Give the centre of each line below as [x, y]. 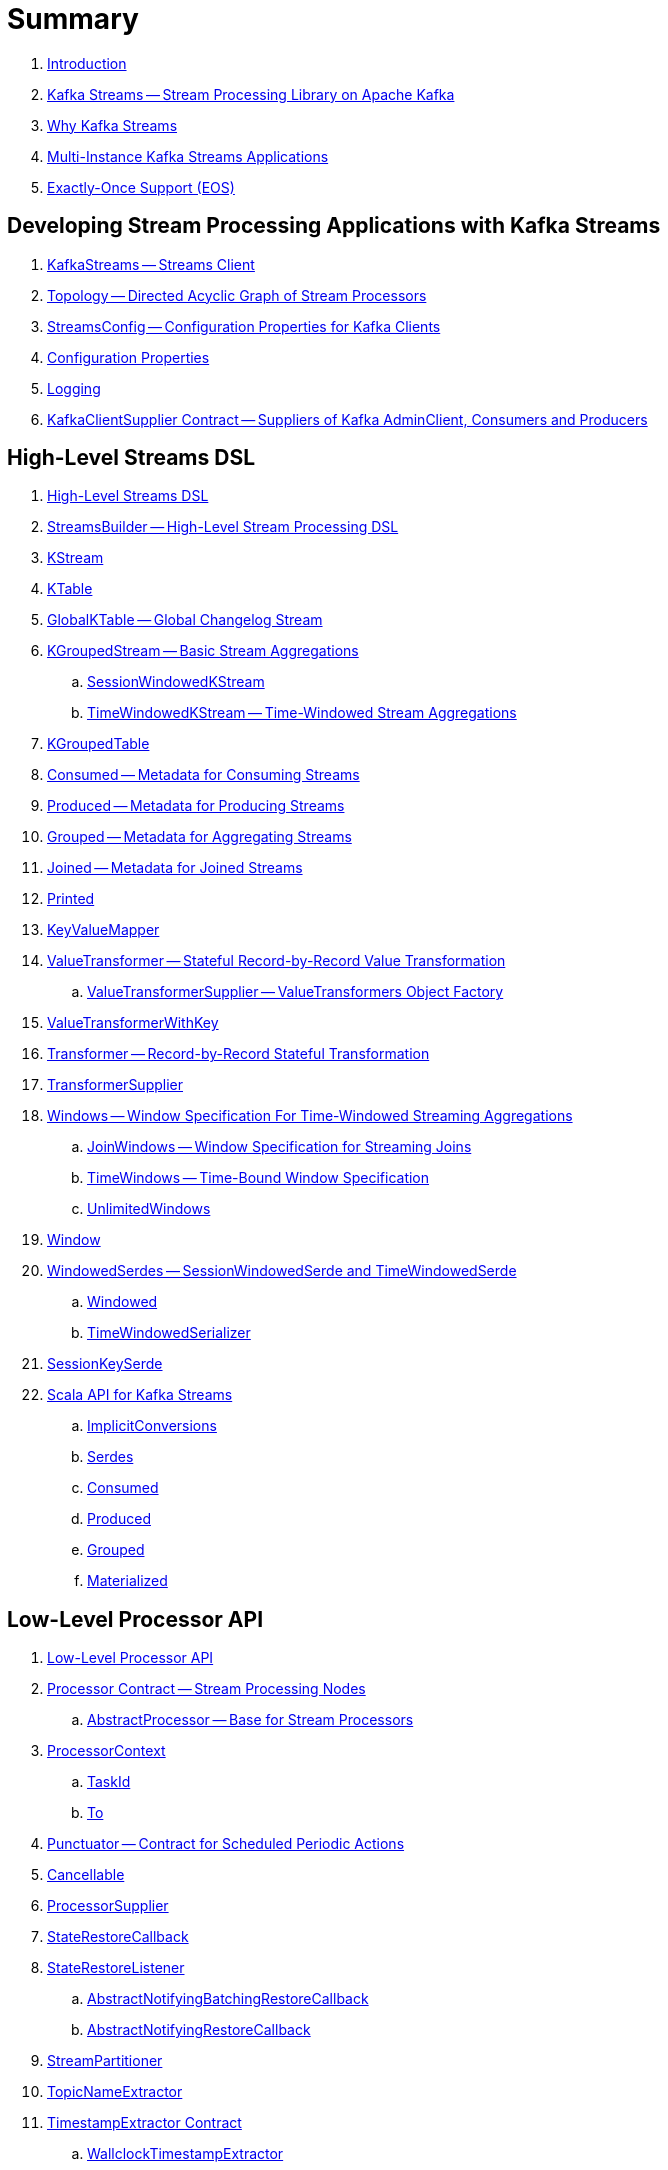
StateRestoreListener [116, 1968]
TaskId [109, 1782]
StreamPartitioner [105, 2061]
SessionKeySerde [105, 1364]
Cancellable [86, 1875]
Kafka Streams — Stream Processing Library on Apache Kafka [251, 94]
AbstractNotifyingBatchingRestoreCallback [228, 1999]
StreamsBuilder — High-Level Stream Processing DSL [223, 527]
